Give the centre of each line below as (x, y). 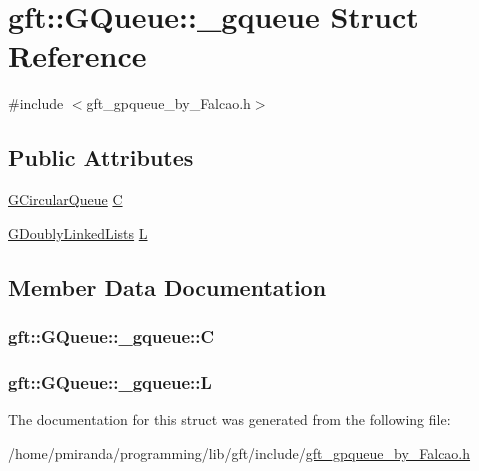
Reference (77, 55)
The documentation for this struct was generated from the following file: (229, 419)
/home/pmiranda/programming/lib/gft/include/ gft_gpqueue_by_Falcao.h (239, 452)
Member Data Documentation (167, 286)
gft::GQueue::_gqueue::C (111, 336)
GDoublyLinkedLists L (78, 232)
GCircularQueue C (65, 199)
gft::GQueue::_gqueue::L (110, 381)
